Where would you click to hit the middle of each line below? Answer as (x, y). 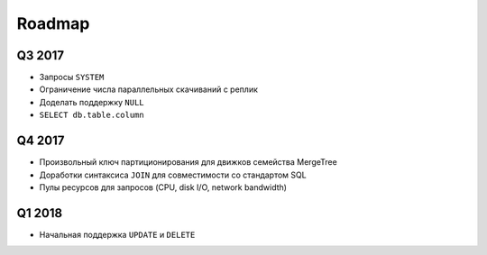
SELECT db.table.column (92, 115)
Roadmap (53, 23)
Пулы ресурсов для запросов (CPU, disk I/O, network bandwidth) (163, 187)
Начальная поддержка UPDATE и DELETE (117, 234)
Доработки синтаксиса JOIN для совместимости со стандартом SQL (173, 175)
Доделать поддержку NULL (92, 102)
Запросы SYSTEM (72, 77)
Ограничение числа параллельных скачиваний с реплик (149, 89)
